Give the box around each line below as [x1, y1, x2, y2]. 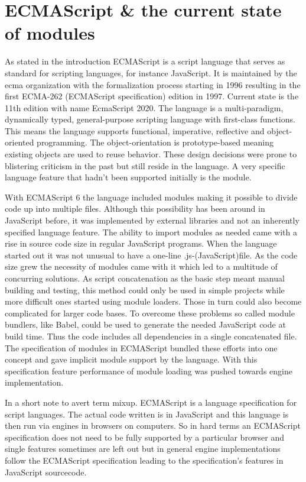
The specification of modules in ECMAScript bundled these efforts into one [5, 341, 278, 354]
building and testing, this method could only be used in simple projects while [5, 283, 285, 296]
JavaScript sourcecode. [5, 465, 87, 478]
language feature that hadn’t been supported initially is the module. [5, 171, 252, 183]
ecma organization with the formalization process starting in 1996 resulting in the [5, 78, 301, 90]
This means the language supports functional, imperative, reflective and [5, 124, 265, 137]
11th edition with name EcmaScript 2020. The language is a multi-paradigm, [5, 101, 284, 114]
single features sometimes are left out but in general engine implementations [5, 442, 281, 455]
